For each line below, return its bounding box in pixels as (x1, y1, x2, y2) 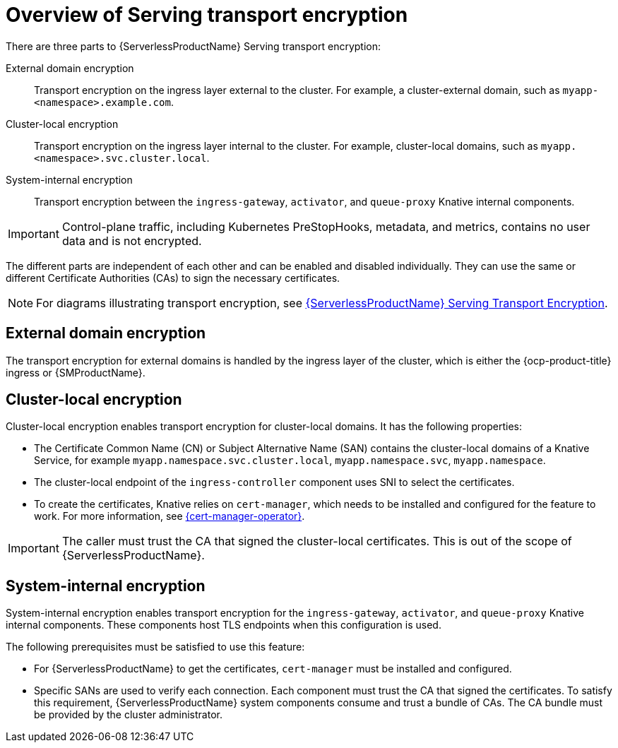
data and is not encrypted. (61, 233, 202, 248)
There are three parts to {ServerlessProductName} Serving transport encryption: (6, 40, 381, 52)
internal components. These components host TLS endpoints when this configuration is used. (6, 619, 441, 631)
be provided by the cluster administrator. (34, 708, 222, 721)
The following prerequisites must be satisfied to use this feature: (6, 641, 305, 653)
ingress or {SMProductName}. (6, 366, 145, 379)
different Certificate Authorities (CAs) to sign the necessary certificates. (6, 271, 340, 284)
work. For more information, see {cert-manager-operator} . (34, 510, 305, 523)
